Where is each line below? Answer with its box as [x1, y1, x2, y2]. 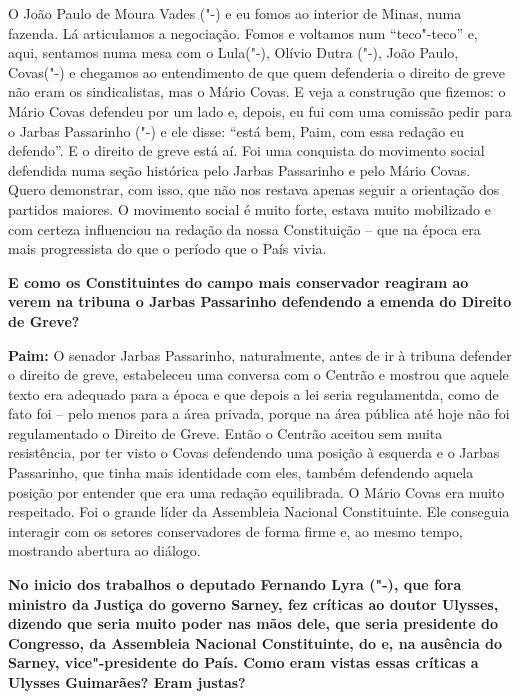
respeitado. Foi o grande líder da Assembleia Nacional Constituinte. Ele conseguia [8, 501, 510, 522]
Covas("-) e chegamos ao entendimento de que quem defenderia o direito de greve [8, 61, 505, 82]
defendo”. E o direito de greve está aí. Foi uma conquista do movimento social [8, 140, 485, 161]
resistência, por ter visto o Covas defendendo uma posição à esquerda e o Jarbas [8, 442, 500, 463]
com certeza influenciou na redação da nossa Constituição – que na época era [8, 218, 481, 239]
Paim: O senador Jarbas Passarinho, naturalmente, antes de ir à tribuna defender [8, 344, 512, 365]
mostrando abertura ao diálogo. [8, 540, 201, 561]
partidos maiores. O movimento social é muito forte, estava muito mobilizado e [8, 198, 491, 219]
